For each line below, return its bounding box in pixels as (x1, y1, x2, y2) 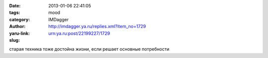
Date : (9, 3, 21, 8)
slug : (9, 37, 20, 43)
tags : (9, 10, 20, 16)
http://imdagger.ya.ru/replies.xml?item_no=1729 (48, 24, 146, 29)
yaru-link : (9, 30, 30, 36)
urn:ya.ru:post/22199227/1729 (48, 30, 110, 36)
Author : (9, 24, 26, 29)
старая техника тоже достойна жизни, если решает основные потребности (9, 46, 170, 52)
